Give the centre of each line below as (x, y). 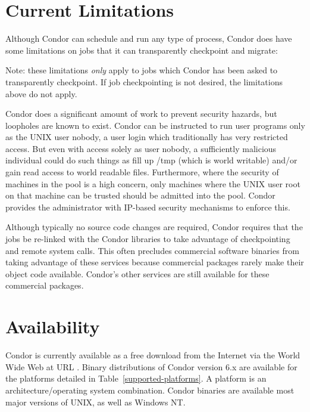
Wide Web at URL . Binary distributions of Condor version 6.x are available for (151, 366)
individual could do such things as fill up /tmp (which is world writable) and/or (151, 160)
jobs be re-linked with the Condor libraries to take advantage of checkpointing (148, 239)
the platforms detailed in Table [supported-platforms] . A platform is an (136, 378)
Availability (53, 326)
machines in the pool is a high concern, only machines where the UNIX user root (153, 183)
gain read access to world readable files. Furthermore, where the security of (142, 172)
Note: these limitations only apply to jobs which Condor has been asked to (142, 70)
